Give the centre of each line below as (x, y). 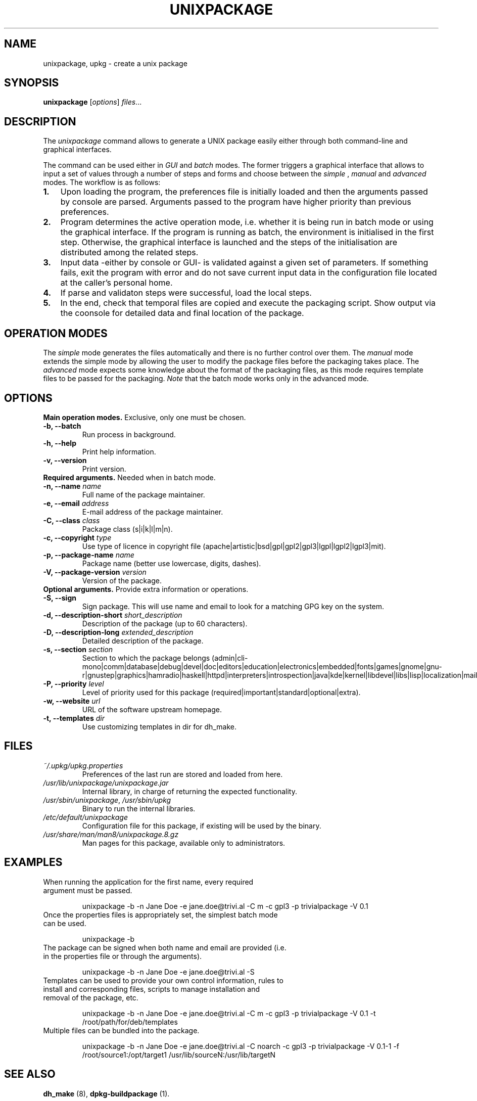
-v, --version (65, 460)
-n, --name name (72, 486)
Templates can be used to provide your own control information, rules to (163, 980)
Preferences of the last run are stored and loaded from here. (182, 774)
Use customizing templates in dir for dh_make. (159, 726)
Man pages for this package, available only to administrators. (184, 843)
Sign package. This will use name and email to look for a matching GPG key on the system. (233, 606)
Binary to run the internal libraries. (139, 808)
